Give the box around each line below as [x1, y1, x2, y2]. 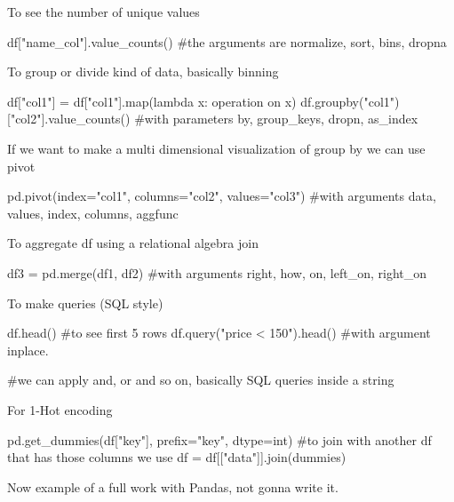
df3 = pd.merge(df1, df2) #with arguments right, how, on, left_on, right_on [7, 263, 427, 282]
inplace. [7, 340, 49, 359]
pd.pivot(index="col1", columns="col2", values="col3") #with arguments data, [7, 187, 436, 205]
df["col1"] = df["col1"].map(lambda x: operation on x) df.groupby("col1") [7, 92, 400, 110]
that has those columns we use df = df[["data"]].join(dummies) [7, 448, 346, 466]
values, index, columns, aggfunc [7, 203, 179, 222]
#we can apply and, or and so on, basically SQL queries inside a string [7, 371, 394, 389]
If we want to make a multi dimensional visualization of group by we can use [7, 139, 426, 157]
